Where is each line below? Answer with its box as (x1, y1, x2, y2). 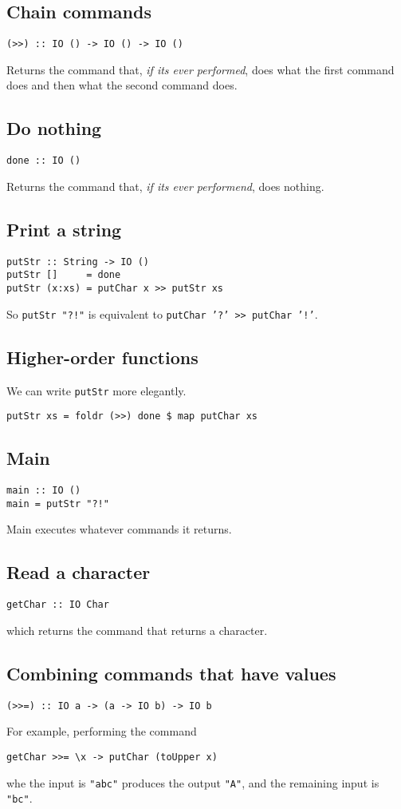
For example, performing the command (6, 723, 197, 740)
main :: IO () (6, 485, 81, 497)
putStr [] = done (6, 269, 121, 281)
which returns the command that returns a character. (6, 621, 268, 638)
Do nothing (6, 116, 102, 141)
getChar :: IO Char (6, 599, 109, 611)
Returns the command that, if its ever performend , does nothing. (6, 177, 324, 194)
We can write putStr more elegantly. (6, 382, 187, 399)
